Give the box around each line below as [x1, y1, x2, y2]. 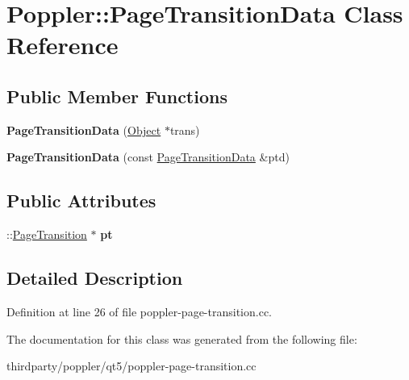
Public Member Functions [6, 83, 227, 108]
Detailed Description [6, 265, 183, 290]
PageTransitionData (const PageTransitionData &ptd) [6, 148, 290, 165]
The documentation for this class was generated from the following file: [6, 330, 357, 347]
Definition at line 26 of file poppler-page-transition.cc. [6, 303, 272, 319]
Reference [6, 28, 119, 61]
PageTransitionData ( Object [6, 121, 161, 138]
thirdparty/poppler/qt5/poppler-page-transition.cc [6, 357, 257, 374]
